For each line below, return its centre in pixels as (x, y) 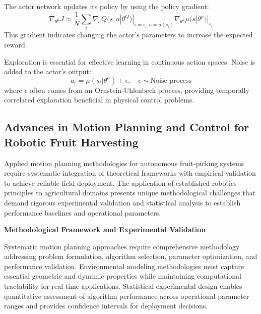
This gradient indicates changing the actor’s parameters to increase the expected (128, 35)
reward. (16, 44)
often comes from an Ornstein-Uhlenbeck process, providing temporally (139, 90)
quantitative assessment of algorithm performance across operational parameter (127, 296)
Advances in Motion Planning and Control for (127, 127)
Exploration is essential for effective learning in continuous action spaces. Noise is (130, 61)
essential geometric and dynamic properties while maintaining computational (123, 276)
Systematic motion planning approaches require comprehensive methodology (122, 246)
